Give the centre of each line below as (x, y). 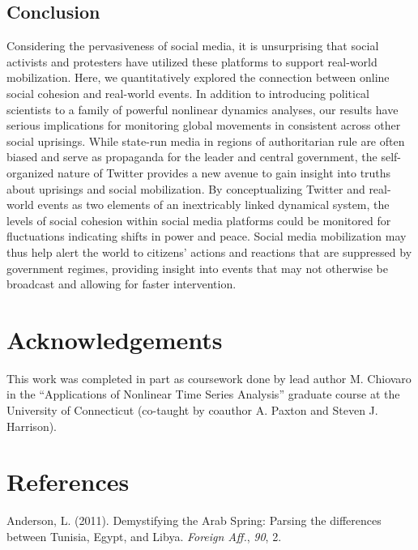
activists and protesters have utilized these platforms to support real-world (192, 61)
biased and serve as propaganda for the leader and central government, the (192, 157)
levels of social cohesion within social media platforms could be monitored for (199, 220)
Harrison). (32, 426)
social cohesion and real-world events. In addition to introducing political (188, 93)
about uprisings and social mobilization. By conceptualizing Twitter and (186, 188)
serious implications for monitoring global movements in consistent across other (204, 125)
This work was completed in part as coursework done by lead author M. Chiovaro (209, 378)
